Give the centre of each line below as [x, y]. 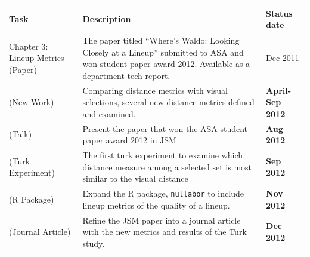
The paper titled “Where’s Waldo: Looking [161, 40]
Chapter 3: [29, 46]
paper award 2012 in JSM [129, 140]
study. [94, 243]
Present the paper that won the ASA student [165, 128]
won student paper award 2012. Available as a [166, 64]
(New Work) [32, 102]
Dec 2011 [283, 58]
